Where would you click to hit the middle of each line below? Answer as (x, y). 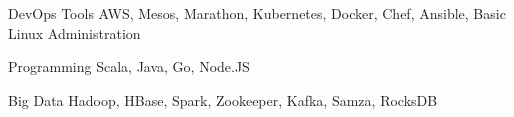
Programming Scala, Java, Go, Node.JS (129, 66)
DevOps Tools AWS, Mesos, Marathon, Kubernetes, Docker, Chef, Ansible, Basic (257, 13)
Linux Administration (74, 32)
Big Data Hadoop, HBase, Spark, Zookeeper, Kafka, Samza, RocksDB (223, 99)
